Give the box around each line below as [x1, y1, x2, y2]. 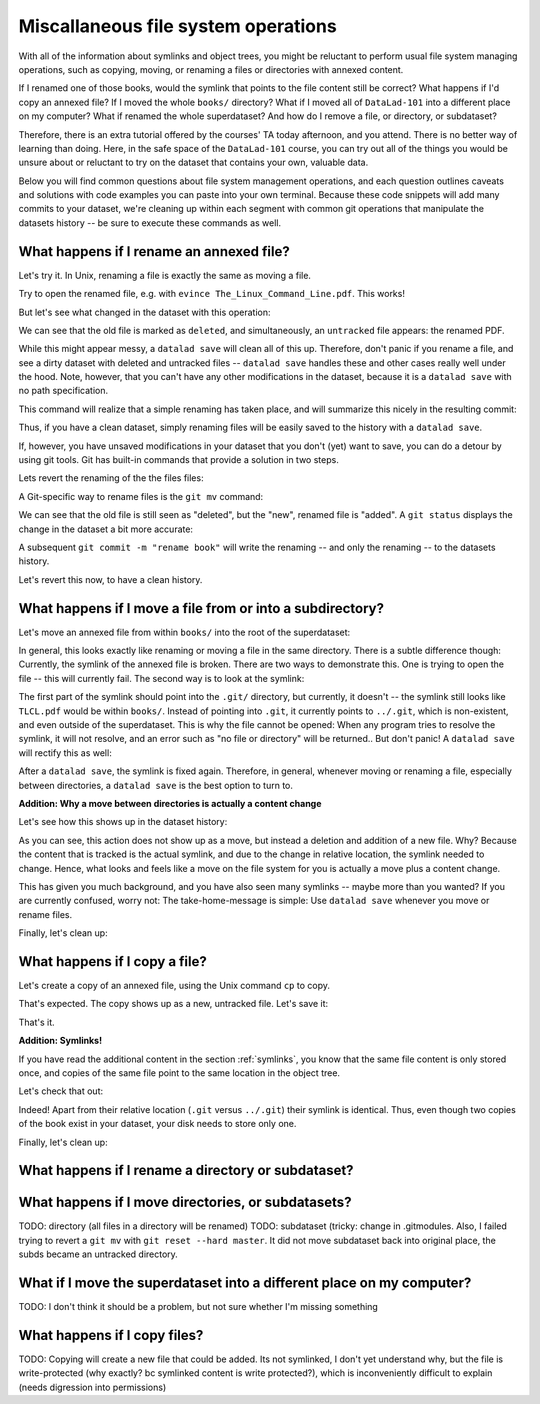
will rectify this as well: [18, 746, 112, 759]
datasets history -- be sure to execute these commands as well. [18, 216, 282, 229]
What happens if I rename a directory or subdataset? [18, 1162, 354, 1179]
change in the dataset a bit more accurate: [18, 523, 194, 535]
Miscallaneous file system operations [18, 15, 337, 37]
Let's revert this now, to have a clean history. [18, 573, 203, 585]
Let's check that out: [18, 1085, 104, 1097]
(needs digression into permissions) [18, 1381, 167, 1393]
